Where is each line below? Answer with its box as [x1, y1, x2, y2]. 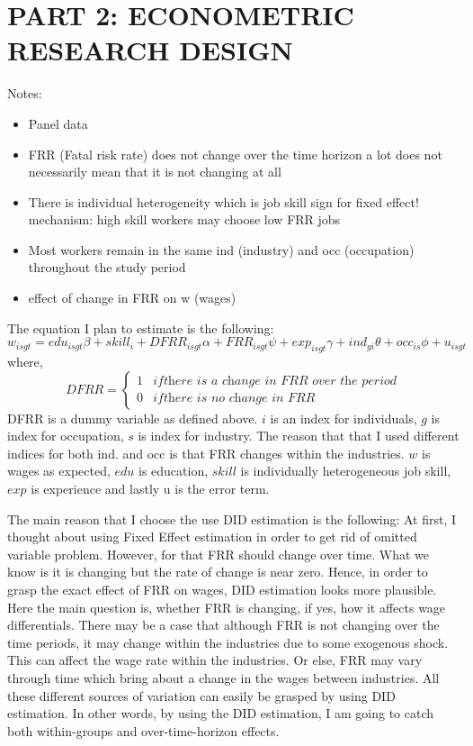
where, [7, 352, 43, 371]
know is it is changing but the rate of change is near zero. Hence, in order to [7, 562, 428, 581]
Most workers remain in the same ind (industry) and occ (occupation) [28, 240, 415, 259]
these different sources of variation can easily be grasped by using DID [7, 686, 396, 705]
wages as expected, [7, 461, 111, 480]
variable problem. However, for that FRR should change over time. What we [7, 544, 430, 563]
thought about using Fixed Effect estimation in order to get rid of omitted [7, 527, 417, 546]
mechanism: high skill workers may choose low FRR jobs [28, 210, 341, 229]
